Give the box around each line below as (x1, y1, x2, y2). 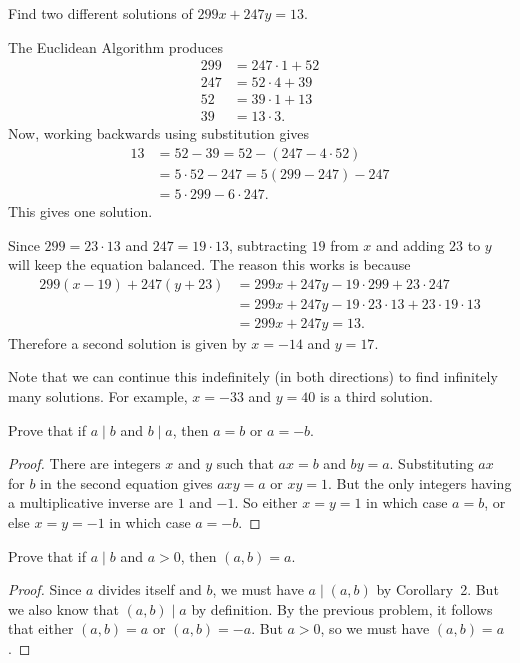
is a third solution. (320, 386, 434, 407)
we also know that (8, 598, 119, 619)
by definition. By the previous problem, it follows (191, 598, 493, 619)
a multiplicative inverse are (8, 492, 174, 513)
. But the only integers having (327, 472, 512, 493)
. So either (234, 492, 298, 513)
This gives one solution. (8, 201, 153, 221)
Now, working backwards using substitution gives (8, 123, 310, 144)
